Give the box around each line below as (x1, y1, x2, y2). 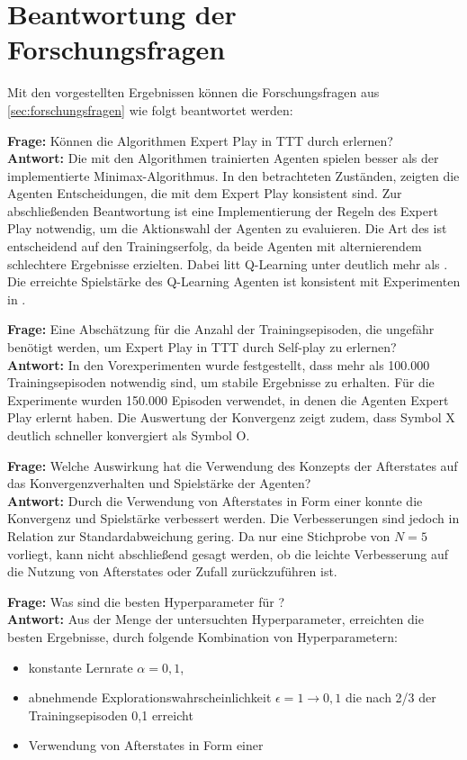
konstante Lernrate (28, 657, 133, 676)
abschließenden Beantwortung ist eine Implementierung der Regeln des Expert (7, 201, 438, 220)
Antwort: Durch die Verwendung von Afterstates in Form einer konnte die (7, 491, 423, 510)
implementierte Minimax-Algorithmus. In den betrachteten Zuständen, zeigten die (7, 166, 460, 185)
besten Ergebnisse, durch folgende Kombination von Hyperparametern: (7, 627, 398, 646)
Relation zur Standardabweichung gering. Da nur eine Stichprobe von (7, 526, 391, 545)
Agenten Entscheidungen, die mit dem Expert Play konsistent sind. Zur (7, 184, 402, 203)
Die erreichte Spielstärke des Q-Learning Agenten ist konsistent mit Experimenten (7, 272, 461, 291)
